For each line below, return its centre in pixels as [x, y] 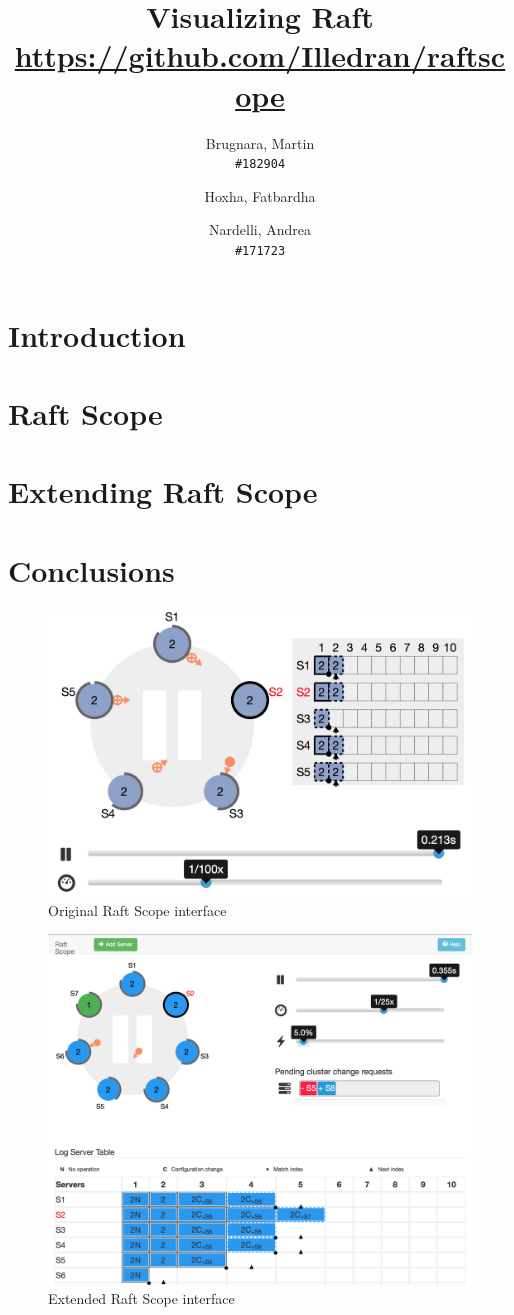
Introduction [97, 334]
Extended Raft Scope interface [141, 1298]
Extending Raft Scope [163, 491]
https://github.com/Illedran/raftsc [260, 55]
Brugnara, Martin [260, 142]
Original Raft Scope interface [137, 909]
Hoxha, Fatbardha [260, 195]
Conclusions [91, 569]
